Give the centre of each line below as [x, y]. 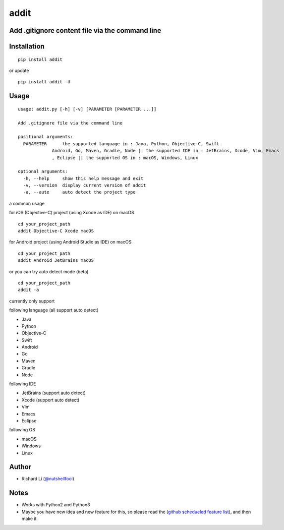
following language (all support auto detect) [54, 310]
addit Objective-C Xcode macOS [56, 231]
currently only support [32, 301]
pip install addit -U [44, 82]
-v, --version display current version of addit [85, 185]
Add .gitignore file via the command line [70, 123]
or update [19, 70]
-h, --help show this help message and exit [83, 178]
